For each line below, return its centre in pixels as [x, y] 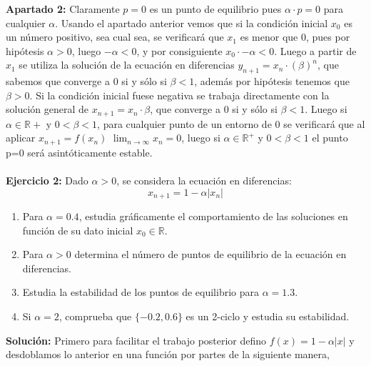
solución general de [47, 109]
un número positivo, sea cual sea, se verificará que [115, 37]
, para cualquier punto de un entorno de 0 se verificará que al [231, 123]
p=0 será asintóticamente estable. [79, 152]
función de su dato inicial [78, 230]
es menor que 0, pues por [295, 37]
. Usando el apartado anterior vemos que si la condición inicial [192, 23]
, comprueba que [95, 316]
